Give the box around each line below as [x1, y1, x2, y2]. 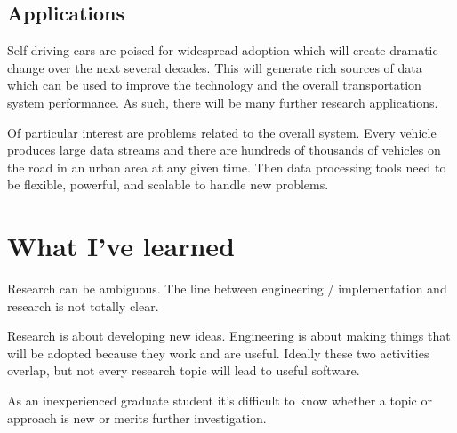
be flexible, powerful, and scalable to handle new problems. [7, 175, 329, 194]
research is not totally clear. [7, 296, 159, 315]
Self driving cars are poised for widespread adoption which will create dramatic [7, 41, 438, 60]
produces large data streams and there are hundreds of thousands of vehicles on [7, 140, 441, 159]
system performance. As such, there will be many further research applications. [7, 92, 438, 111]
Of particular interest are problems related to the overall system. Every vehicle [7, 123, 437, 141]
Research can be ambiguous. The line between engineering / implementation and [7, 279, 447, 298]
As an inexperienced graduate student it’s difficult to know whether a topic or [7, 391, 432, 410]
